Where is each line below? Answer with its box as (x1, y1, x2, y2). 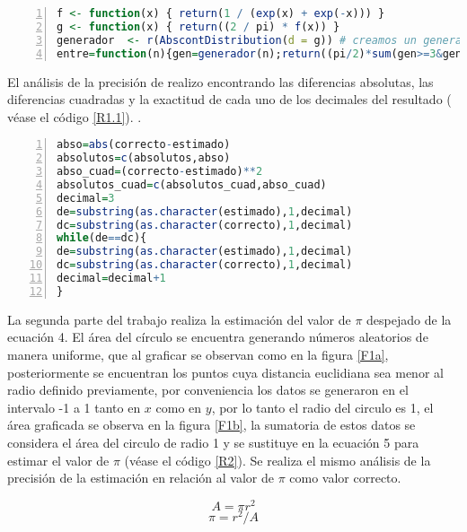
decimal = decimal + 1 (57, 272, 166, 285)
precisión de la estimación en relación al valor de (7, 468, 274, 487)
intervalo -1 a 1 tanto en (7, 397, 141, 416)
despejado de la (366, 310, 452, 328)
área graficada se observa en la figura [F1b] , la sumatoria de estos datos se (7, 415, 416, 434)
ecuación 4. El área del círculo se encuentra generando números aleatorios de (7, 327, 428, 346)
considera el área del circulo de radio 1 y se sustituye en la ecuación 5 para (7, 432, 419, 451)
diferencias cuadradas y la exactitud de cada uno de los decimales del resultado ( (7, 90, 452, 109)
